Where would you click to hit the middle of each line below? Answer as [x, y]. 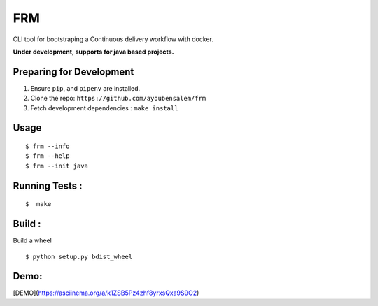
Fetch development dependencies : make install [104, 108]
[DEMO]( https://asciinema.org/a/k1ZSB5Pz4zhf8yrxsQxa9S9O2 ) [106, 293]
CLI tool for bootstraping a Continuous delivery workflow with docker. [113, 39]
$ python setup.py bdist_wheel [79, 256]
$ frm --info [48, 146]
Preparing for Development [73, 72]
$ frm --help [48, 156]
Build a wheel [32, 240]
